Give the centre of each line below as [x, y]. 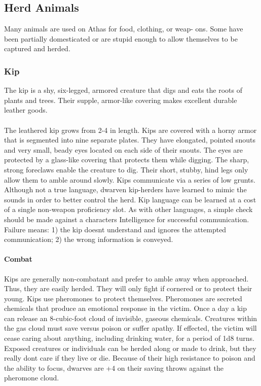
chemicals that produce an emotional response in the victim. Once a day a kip [126, 308]
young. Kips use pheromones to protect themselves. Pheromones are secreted [123, 298]
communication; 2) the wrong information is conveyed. [89, 239]
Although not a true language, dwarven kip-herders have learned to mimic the [125, 189]
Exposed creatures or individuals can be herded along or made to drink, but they [130, 348]
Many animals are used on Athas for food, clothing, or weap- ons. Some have [124, 29]
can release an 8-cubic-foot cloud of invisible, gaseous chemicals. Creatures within [131, 318]
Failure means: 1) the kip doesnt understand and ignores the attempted [115, 229]
